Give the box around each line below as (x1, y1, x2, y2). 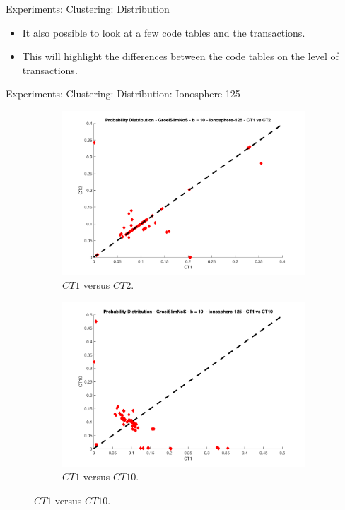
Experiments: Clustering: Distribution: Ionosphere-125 (6, 86, 240, 101)
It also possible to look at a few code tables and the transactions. (22, 25, 305, 40)
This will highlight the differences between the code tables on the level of (22, 49, 339, 64)
